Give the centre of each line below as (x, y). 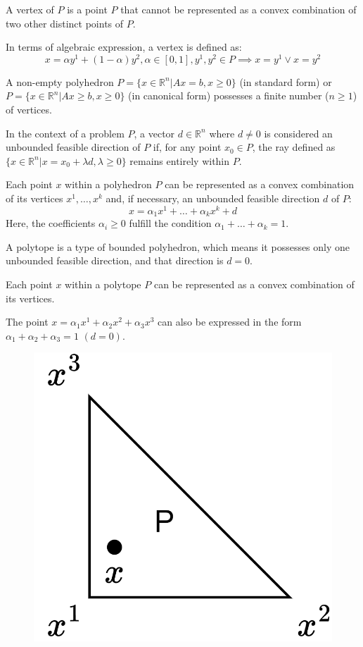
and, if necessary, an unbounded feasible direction (213, 198)
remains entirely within (180, 160)
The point (27, 322)
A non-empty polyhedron (60, 81)
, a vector (154, 133)
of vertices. (29, 110)
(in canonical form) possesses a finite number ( (229, 95)
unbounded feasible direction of (73, 147)
